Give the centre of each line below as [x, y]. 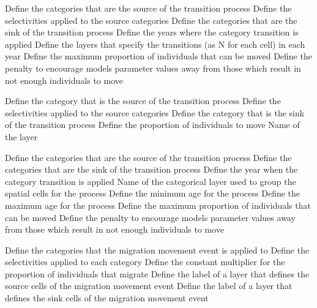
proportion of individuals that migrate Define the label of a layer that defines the [157, 273]
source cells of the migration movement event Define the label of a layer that [149, 286]
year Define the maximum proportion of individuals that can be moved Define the [158, 56]
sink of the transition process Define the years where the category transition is [152, 32]
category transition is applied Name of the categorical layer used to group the [151, 181]
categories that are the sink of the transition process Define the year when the [151, 169]
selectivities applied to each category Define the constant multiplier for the [145, 262]
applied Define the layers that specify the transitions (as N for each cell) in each [155, 44]
